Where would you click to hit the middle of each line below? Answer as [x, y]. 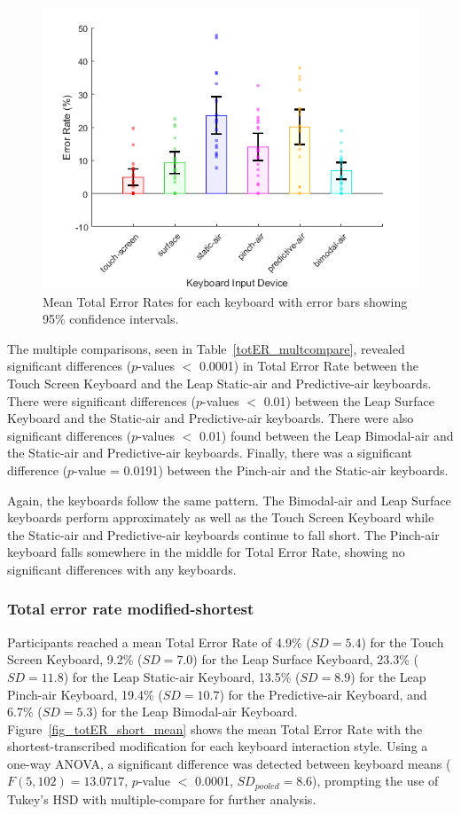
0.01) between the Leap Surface [349, 400]
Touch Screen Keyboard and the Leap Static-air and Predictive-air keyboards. [219, 383]
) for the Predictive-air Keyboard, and [323, 694]
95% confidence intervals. [111, 319]
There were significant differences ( [102, 400]
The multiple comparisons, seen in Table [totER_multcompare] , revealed [206, 348]
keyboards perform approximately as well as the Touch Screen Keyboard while [221, 517]
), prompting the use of [375, 781]
